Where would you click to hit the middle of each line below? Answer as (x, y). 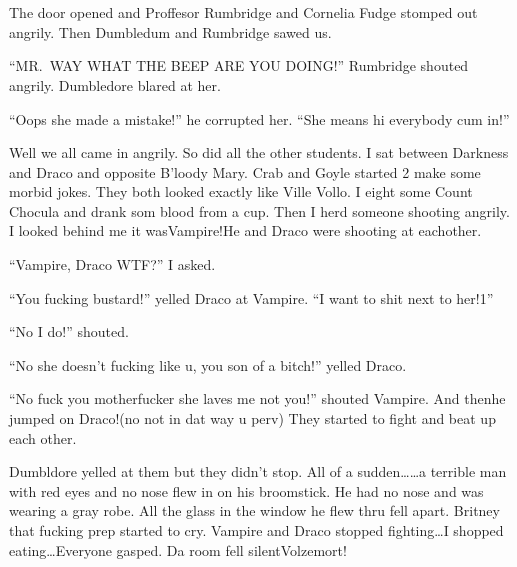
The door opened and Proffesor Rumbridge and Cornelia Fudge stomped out (243, 12)
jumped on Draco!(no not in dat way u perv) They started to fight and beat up (252, 418)
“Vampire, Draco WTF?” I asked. (112, 264)
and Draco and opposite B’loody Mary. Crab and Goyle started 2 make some (245, 171)
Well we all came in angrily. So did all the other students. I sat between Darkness (259, 152)
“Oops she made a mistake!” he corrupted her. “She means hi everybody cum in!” (259, 118)
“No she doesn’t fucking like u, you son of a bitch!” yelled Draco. (208, 364)
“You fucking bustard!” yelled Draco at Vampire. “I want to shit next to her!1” (251, 297)
